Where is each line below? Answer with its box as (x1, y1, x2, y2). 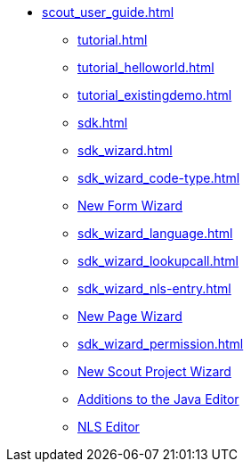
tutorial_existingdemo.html (77, 87, 232, 103)
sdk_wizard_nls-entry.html (77, 281, 231, 296)
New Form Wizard (77, 198, 183, 213)
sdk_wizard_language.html (77, 226, 233, 241)
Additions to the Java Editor (77, 391, 239, 407)
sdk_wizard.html (77, 143, 173, 158)
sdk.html (77, 115, 128, 130)
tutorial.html (77, 32, 148, 47)
